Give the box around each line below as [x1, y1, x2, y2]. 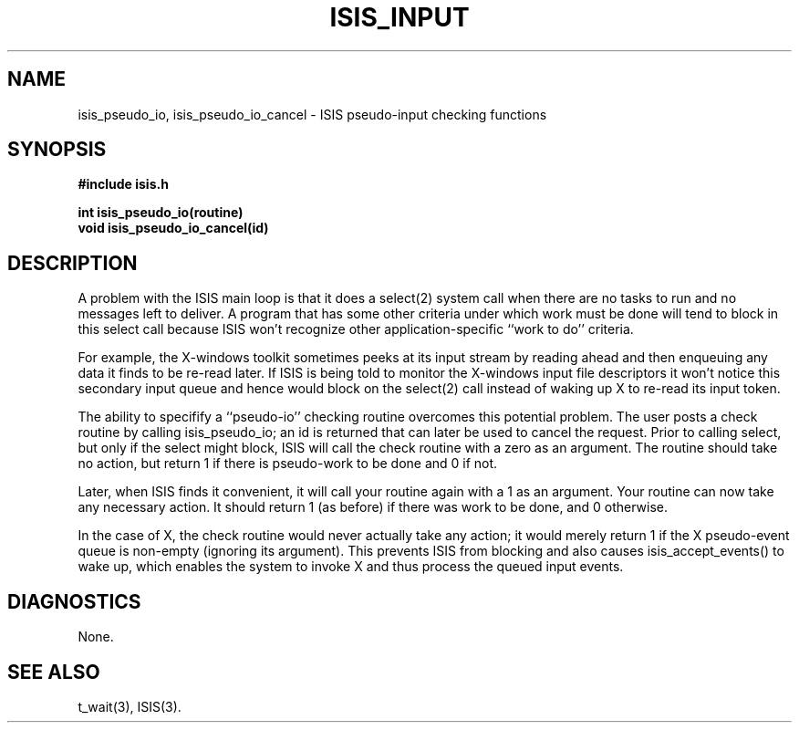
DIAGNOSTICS [7, 589, 141, 613]
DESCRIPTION [7, 251, 138, 275]
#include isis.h [78, 176, 169, 193]
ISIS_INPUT [329, 2, 470, 33]
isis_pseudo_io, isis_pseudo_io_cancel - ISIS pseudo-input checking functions [78, 106, 547, 122]
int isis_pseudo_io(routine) [78, 204, 244, 221]
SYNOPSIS [7, 138, 107, 162]
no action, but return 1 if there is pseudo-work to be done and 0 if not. [78, 455, 498, 472]
